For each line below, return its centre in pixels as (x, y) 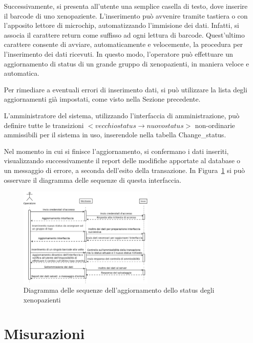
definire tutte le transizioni (44, 125)
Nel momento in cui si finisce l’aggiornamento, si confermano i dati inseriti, (116, 151)
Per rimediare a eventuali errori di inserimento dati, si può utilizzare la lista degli (126, 89)
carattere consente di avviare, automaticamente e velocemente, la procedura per (124, 44)
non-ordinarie (215, 125)
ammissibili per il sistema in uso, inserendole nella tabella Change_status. (115, 135)
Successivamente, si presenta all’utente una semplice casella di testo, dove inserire (126, 6)
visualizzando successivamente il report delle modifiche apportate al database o (122, 161)
